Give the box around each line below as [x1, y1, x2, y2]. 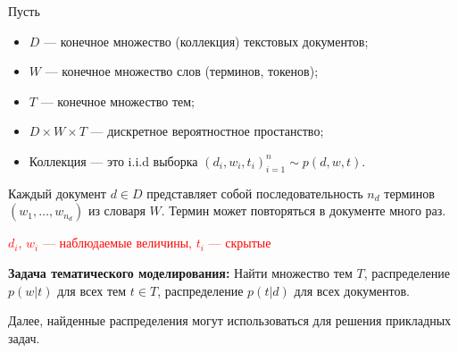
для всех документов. [294, 281, 410, 299]
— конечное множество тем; [40, 91, 195, 110]
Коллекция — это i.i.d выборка [29, 151, 198, 170]
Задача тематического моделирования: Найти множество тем [8, 263, 353, 282]
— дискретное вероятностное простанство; [90, 122, 324, 140]
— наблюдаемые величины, [42, 233, 192, 252]
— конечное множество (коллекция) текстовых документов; [44, 31, 369, 50]
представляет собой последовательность [146, 183, 363, 202]
